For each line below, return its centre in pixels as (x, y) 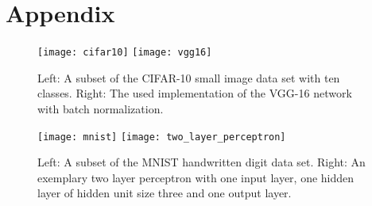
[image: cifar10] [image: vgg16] (125, 53)
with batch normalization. (101, 108)
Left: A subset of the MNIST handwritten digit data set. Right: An (201, 162)
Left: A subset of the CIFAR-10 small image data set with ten (189, 77)
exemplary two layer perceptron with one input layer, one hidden (196, 177)
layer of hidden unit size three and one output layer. (165, 193)
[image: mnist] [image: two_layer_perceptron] (162, 137)
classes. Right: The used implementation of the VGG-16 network (195, 93)
